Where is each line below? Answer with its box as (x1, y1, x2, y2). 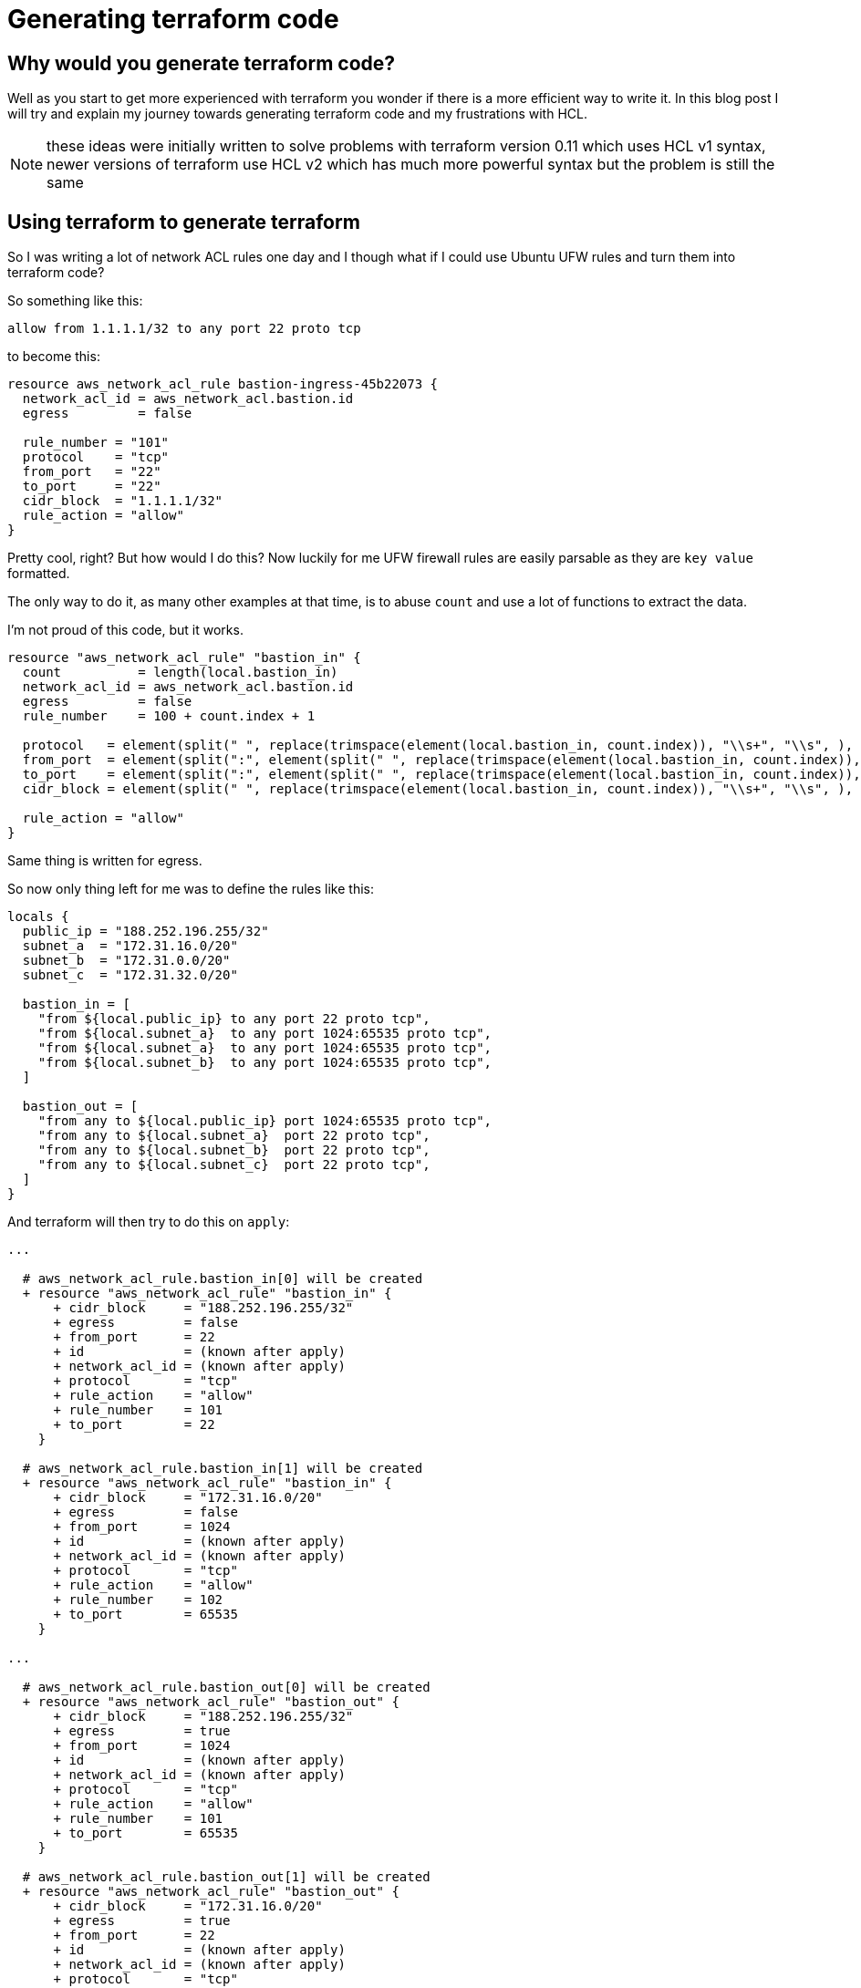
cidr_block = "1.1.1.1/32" (22, 493, 223, 509)
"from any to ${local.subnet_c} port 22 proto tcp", (37, 1157, 430, 1173)
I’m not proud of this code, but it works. (7, 622, 244, 638)
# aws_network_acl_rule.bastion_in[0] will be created (22, 1271, 423, 1287)
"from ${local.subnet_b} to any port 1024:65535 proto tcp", (37, 1055, 493, 1071)
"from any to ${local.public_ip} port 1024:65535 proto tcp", (37, 1113, 493, 1129)
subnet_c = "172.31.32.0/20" (22, 968, 238, 983)
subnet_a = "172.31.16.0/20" (22, 938, 238, 954)
